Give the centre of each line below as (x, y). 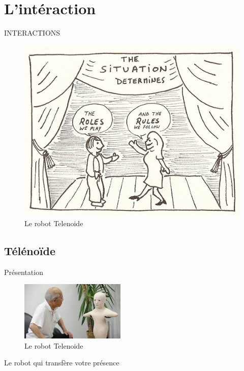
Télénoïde (30, 250)
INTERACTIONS (32, 33)
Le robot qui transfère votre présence (62, 363)
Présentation (24, 272)
